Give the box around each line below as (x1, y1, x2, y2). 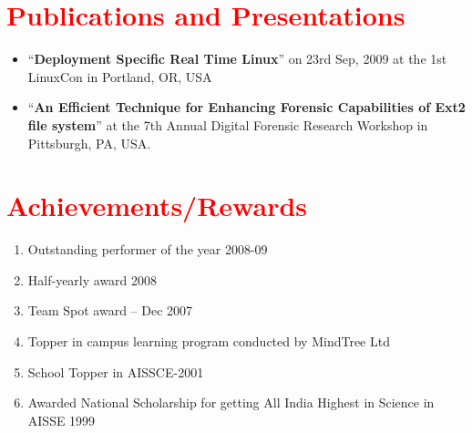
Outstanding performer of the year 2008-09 (27, 240, 268, 259)
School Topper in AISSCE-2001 (27, 362, 204, 381)
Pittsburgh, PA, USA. (27, 133, 151, 152)
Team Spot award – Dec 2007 (27, 301, 193, 320)
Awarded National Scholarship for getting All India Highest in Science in (27, 393, 435, 412)
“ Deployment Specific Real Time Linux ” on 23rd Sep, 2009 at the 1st (27, 49, 447, 68)
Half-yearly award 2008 (27, 270, 158, 289)
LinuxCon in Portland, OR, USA (27, 67, 212, 86)
